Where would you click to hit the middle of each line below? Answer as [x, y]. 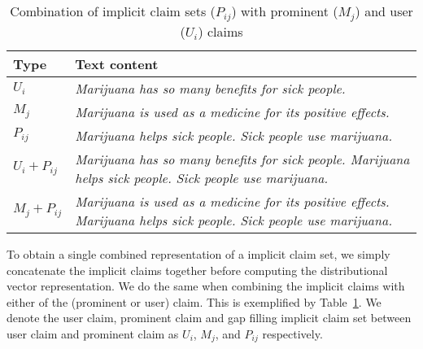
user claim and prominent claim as [93, 333]
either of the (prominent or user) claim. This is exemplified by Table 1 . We [194, 301]
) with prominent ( [285, 11]
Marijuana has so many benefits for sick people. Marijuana [242, 159]
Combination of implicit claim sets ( [113, 11]
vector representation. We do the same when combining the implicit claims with [206, 286]
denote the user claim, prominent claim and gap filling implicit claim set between [209, 318]
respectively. [292, 333]
